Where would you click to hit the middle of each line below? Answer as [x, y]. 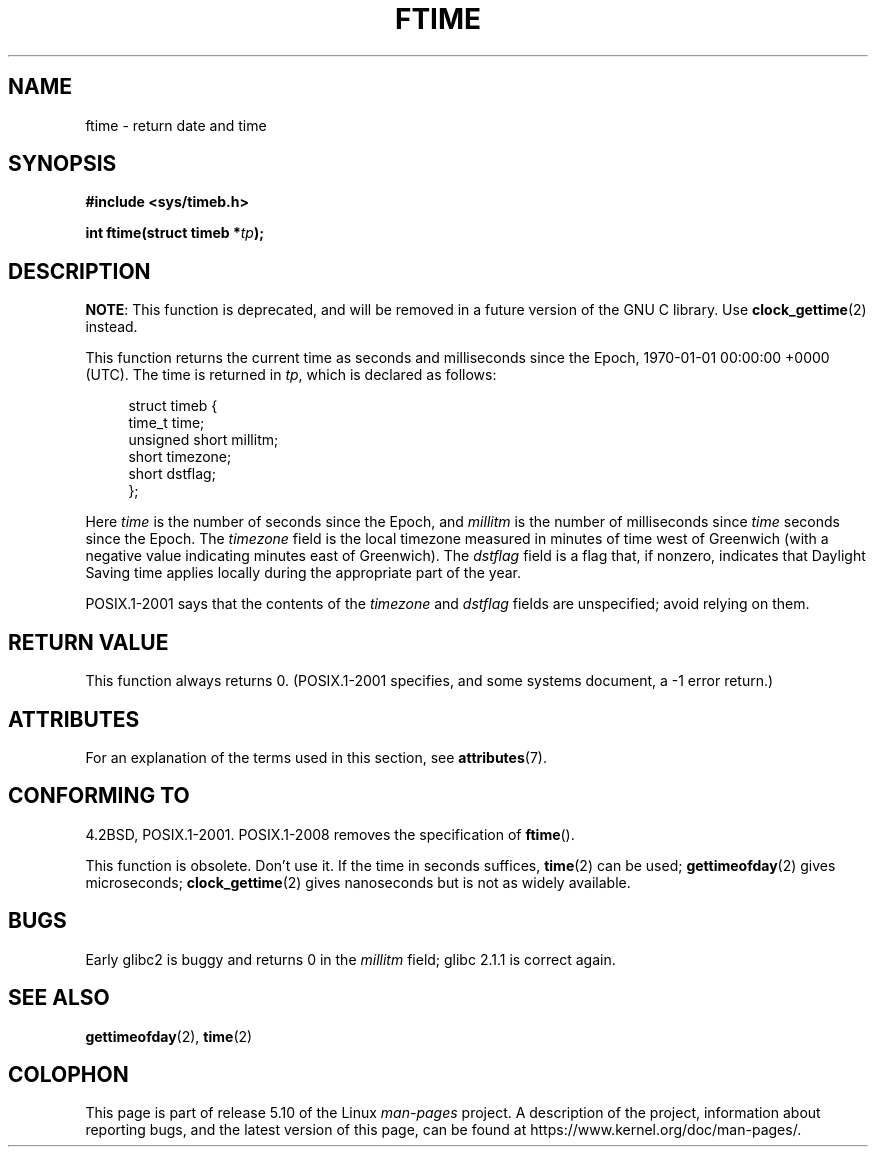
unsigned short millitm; [203, 440]
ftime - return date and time [176, 125]
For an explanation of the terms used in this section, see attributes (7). [316, 757]
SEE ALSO [59, 998]
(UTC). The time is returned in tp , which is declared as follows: [291, 375]
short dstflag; [172, 474]
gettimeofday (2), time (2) [169, 1036]
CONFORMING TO [99, 796]
